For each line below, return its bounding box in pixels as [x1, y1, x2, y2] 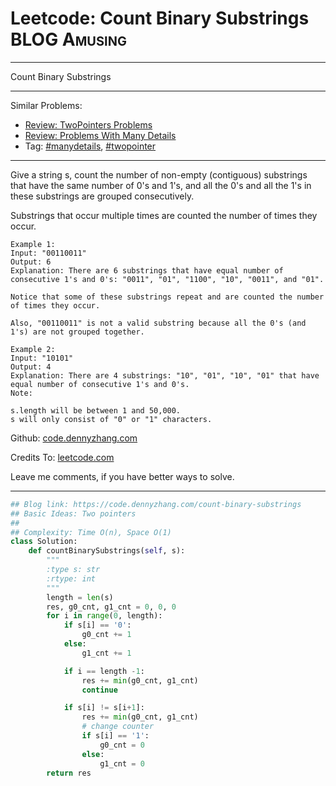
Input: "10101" [10, 353, 74, 363]
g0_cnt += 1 [81, 630, 132, 640]
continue [81, 685, 118, 695]
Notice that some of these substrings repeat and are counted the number [10, 292, 325, 302]
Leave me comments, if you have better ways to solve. [10, 470, 235, 482]
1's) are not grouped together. [10, 327, 145, 337]
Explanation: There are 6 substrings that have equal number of [10, 265, 284, 276]
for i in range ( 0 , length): [46, 611, 163, 621]
